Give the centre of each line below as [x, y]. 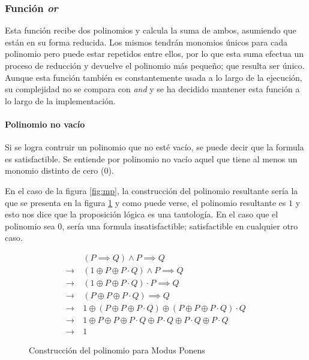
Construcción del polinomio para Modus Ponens [117, 350]
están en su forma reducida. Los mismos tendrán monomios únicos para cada [146, 42]
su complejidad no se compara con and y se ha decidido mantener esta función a [152, 89]
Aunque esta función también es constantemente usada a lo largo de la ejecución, [154, 77]
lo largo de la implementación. [60, 100]
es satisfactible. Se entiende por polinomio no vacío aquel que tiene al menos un [151, 158]
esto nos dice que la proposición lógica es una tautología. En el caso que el [142, 214]
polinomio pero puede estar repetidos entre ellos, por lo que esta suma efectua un [154, 54]
